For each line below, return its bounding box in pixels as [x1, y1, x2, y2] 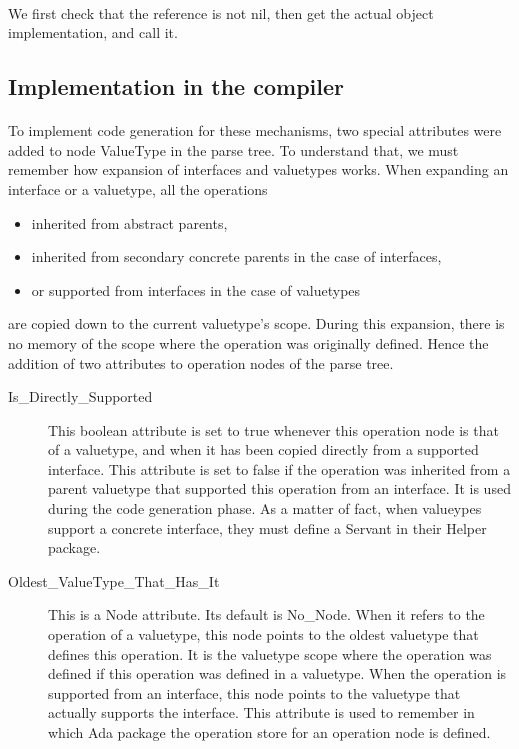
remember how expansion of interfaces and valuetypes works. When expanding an [8, 159, 509, 180]
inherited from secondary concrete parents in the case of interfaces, [31, 246, 442, 267]
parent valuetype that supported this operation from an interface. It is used [48, 478, 511, 499]
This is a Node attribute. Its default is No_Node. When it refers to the [48, 604, 485, 625]
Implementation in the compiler [8, 71, 344, 102]
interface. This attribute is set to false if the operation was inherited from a [48, 458, 511, 479]
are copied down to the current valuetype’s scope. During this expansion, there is [8, 313, 505, 334]
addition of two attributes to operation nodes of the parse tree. [8, 352, 394, 373]
